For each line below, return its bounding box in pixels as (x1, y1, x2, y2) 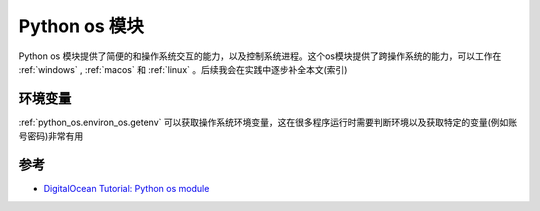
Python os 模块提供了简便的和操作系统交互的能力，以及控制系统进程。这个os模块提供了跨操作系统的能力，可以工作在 (18, 50, 502, 62)
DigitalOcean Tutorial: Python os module (43, 183, 210, 195)
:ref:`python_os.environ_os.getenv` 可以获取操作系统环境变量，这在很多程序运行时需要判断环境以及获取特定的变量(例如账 (18, 116, 518, 128)
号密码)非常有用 (18, 130, 84, 142)
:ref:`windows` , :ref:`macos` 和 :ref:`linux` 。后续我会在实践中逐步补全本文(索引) (18, 63, 348, 75)
